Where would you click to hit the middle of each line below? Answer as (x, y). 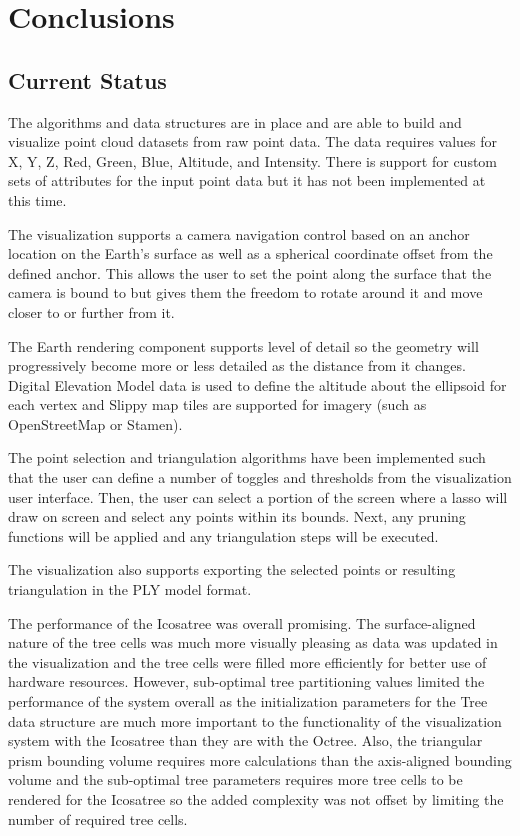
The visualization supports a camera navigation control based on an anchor (239, 233)
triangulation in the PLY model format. (130, 589)
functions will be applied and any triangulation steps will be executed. (223, 535)
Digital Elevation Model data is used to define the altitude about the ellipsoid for (257, 384)
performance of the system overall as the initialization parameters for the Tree (248, 701)
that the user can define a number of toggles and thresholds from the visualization (260, 477)
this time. (37, 199)
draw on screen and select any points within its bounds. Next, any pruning (237, 516)
